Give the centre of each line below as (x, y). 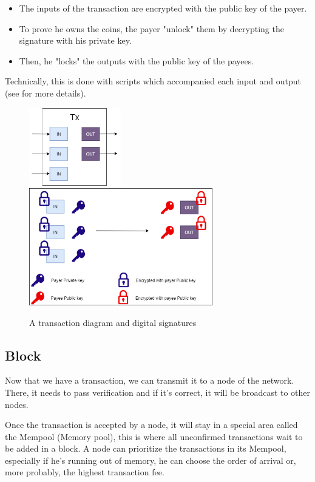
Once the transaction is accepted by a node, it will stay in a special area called (151, 425)
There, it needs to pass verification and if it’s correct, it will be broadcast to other (158, 392)
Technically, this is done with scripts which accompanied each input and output (153, 81)
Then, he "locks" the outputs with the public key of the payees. (137, 60)
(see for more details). (46, 93)
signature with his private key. (75, 40)
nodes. (17, 404)
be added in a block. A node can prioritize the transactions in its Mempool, (146, 448)
